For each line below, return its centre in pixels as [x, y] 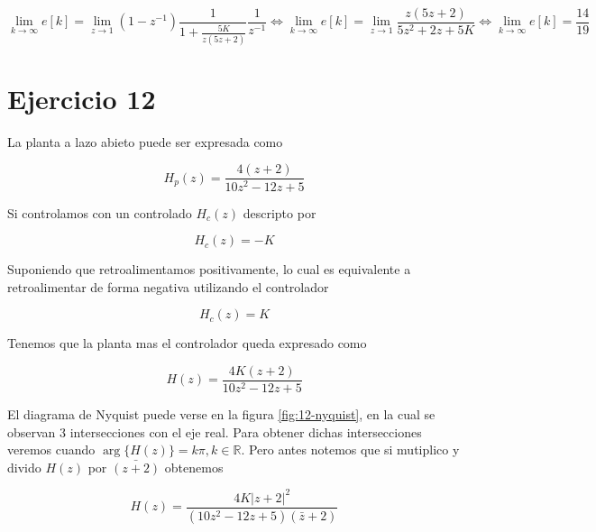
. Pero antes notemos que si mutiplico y [350, 449]
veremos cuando [51, 449]
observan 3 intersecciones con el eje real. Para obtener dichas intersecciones [215, 431]
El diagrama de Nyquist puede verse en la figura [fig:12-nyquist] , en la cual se [221, 413]
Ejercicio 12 [82, 98]
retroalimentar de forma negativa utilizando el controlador [168, 286]
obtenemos [194, 467]
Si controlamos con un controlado [100, 212]
